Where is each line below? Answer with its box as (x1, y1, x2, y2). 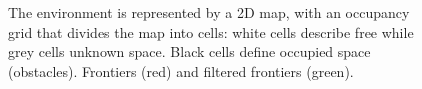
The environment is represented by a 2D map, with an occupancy (8, 2, 410, 22)
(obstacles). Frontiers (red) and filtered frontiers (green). (8, 60, 354, 81)
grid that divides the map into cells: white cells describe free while (8, 21, 414, 42)
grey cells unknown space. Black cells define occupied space (8, 41, 371, 62)
